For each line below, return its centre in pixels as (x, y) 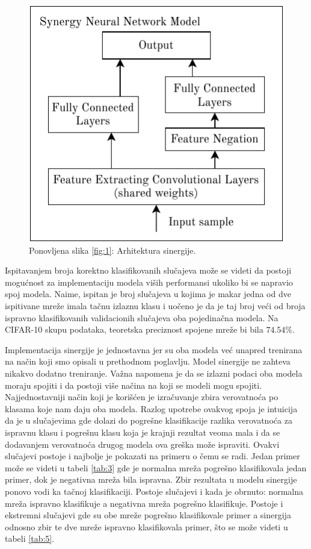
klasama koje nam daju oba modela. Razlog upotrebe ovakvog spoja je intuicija (151, 408)
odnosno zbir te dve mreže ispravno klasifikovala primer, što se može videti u (146, 526)
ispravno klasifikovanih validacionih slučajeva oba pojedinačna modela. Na (142, 317)
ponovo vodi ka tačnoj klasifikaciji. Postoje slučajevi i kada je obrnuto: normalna (154, 491)
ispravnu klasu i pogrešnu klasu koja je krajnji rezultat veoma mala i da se (143, 432)
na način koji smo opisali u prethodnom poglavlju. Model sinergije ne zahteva (148, 361)
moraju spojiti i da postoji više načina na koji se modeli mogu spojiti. (134, 385)
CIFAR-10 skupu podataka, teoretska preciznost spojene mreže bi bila (134, 329)
